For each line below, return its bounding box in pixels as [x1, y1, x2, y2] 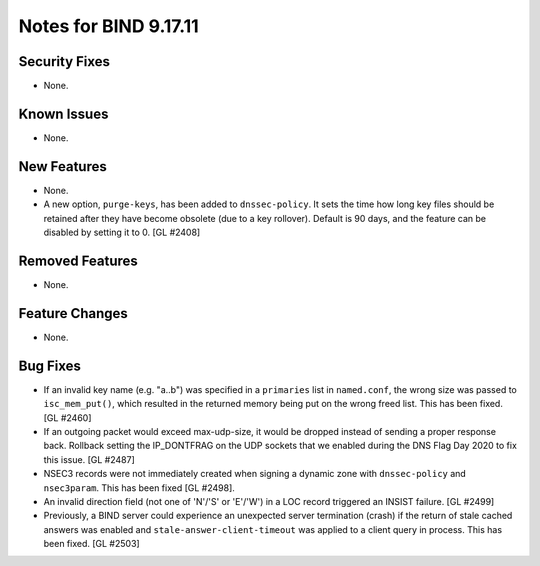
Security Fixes [18, 53, 110, 70]
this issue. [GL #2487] [43, 453, 135, 465]
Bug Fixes [18, 357, 82, 374]
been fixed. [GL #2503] [43, 538, 140, 550]
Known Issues [18, 105, 109, 122]
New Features [18, 158, 107, 175]
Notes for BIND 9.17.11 [18, 15, 199, 37]
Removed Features [18, 252, 139, 269]
